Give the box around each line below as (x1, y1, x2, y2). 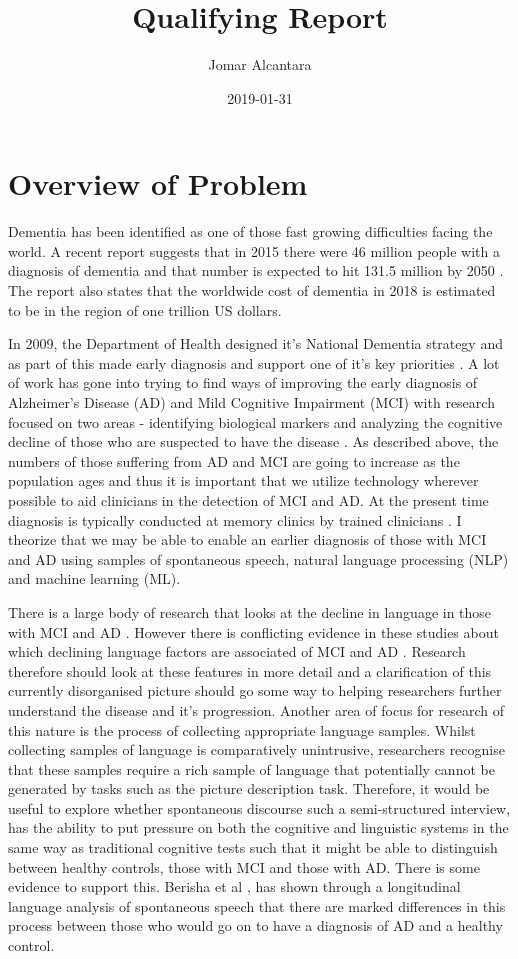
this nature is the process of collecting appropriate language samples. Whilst (8, 719, 476, 740)
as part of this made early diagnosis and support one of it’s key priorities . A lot (8, 352, 500, 373)
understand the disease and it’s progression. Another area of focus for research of (8, 699, 504, 720)
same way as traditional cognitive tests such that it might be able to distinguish (8, 837, 498, 858)
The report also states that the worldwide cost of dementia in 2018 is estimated (8, 280, 496, 301)
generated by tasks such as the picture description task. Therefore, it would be (8, 778, 490, 799)
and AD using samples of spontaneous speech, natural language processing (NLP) (8, 548, 509, 569)
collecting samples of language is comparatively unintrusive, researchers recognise (8, 739, 505, 760)
